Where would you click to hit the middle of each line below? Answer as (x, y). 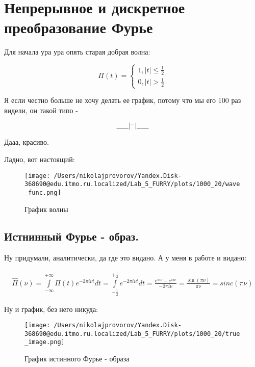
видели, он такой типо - (41, 110)
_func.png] (43, 192)
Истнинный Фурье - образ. (71, 236)
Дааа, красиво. (27, 142)
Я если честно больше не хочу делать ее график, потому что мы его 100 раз (123, 100)
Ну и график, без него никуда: (51, 309)
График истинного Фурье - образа (77, 359)
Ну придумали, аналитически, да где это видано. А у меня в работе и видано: (125, 258)
